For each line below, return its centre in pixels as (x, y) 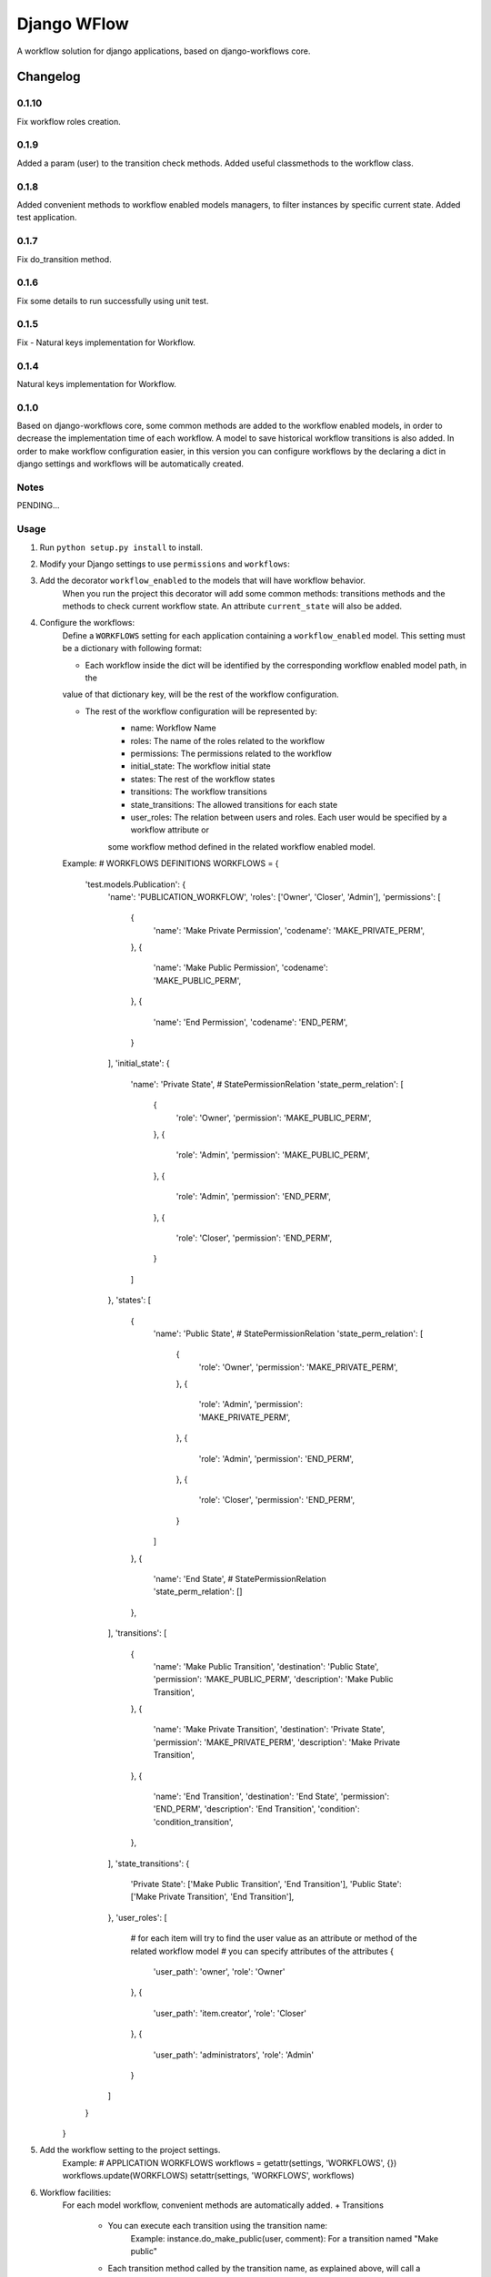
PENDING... (38, 505)
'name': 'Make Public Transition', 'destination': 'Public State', (266, 1666)
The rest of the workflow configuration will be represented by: (201, 711)
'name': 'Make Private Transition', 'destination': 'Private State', (269, 1730)
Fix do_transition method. (65, 259)
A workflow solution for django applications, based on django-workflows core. (164, 51)
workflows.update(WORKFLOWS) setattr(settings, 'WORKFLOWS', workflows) (208, 2176)
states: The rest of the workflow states (203, 779)
